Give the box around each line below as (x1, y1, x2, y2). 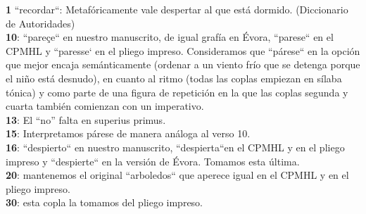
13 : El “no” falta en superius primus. (6, 112, 166, 127)
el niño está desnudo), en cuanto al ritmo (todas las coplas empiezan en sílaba (6, 70, 342, 85)
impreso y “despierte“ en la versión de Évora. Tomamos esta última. (6, 153, 300, 168)
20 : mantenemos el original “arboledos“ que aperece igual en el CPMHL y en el (6, 168, 349, 182)
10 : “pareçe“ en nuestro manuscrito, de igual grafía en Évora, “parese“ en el (6, 30, 334, 44)
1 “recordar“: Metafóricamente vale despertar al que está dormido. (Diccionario (6, 2, 348, 16)
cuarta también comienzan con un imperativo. (6, 99, 204, 113)
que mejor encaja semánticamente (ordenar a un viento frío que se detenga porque (6, 57, 360, 72)
